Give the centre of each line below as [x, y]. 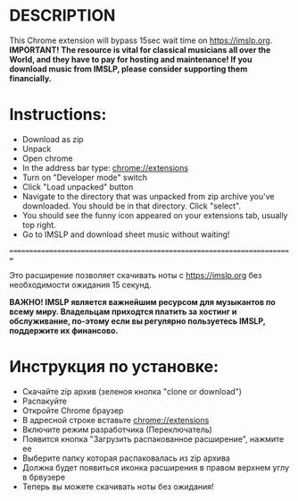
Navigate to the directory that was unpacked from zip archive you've [148, 196]
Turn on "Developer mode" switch [84, 177]
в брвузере [43, 477]
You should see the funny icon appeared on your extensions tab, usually [155, 215]
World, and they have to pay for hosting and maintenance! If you [131, 59]
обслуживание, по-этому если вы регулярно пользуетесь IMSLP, [137, 321]
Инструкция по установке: [114, 367]
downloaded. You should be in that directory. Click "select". [132, 206]
